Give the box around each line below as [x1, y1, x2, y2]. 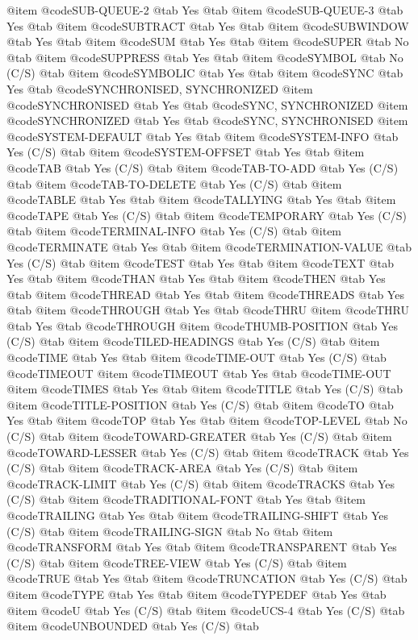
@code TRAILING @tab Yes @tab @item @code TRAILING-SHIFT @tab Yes [6, 507, 389, 523]
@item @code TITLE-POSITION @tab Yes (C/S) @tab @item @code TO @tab [6, 396, 394, 413]
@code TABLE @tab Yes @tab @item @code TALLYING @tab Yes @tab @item [6, 191, 396, 208]
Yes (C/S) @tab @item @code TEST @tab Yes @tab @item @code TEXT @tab [6, 254, 395, 271]
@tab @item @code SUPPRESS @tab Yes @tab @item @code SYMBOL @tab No [6, 48, 403, 65]
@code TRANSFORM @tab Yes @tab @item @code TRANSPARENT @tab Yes [6, 538, 397, 555]
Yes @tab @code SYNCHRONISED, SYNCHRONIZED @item [6, 80, 313, 97]
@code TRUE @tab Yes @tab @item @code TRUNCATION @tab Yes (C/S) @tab [6, 570, 408, 587]
